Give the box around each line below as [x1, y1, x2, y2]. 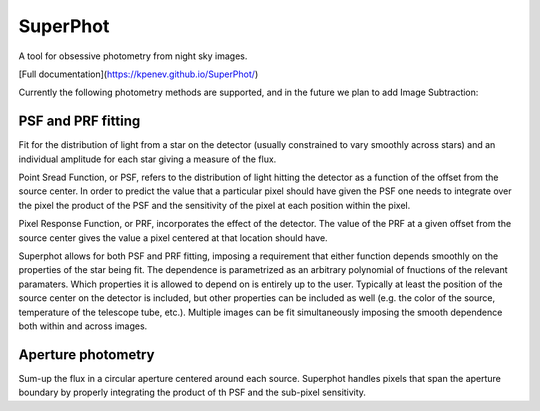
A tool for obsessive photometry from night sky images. [18, 50, 248, 62]
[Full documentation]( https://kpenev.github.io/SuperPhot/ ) [18, 68, 259, 80]
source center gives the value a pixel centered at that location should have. [18, 231, 329, 244]
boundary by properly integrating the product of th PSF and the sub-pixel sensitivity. [18, 386, 367, 399]
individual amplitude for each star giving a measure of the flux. [18, 153, 277, 165]
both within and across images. [18, 320, 148, 332]
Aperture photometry [18, 346, 155, 363]
